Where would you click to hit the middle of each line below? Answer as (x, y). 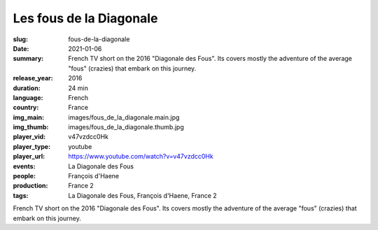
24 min (78, 88)
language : (28, 97)
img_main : (29, 117)
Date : (21, 48)
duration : (27, 88)
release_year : (33, 78)
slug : (20, 39)
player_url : (29, 157)
